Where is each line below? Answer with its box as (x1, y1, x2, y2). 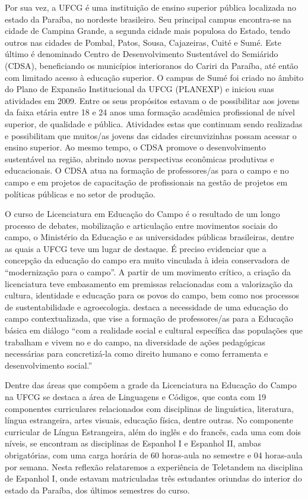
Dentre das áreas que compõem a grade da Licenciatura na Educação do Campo (5, 379, 297, 391)
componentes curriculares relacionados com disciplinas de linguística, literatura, (5, 402, 294, 414)
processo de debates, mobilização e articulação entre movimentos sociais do (5, 219, 278, 231)
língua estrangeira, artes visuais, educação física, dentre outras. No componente (5, 414, 293, 426)
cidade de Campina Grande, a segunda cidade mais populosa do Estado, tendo (5, 24, 290, 37)
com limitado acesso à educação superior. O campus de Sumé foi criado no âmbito (5, 71, 304, 83)
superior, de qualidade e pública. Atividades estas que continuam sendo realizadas (5, 117, 303, 130)
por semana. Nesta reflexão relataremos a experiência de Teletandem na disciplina (5, 460, 303, 473)
